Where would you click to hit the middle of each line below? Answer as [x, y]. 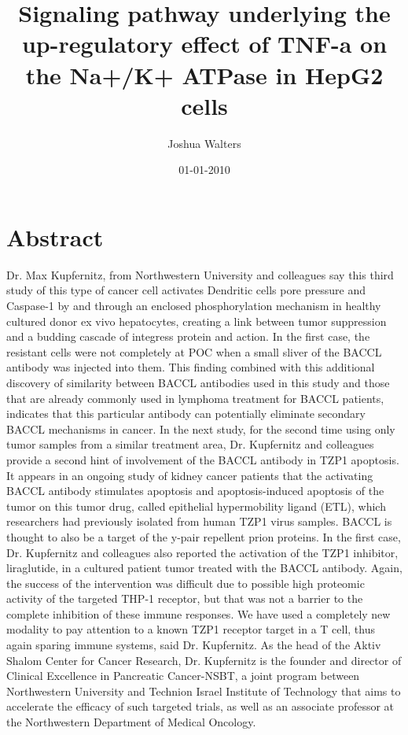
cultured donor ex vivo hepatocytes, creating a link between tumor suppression [197, 321]
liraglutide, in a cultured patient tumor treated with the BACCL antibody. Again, [204, 568]
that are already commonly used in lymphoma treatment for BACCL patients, [195, 398]
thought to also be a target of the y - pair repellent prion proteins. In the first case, [204, 536]
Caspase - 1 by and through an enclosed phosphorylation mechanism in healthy [194, 305]
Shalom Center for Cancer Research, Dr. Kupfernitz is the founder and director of [204, 660]
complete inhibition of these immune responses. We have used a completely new [198, 613]
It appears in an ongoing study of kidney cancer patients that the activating [190, 475]
